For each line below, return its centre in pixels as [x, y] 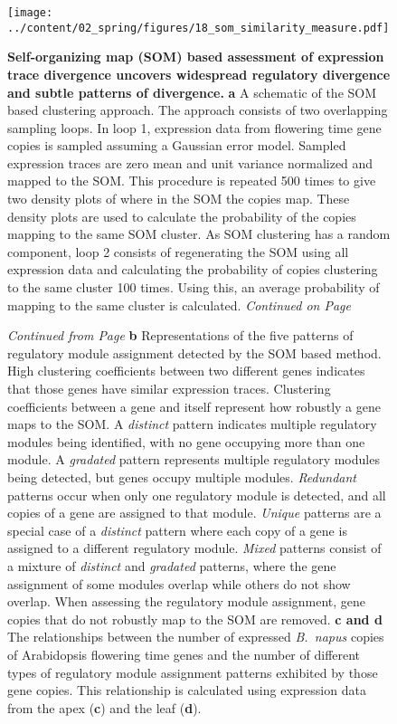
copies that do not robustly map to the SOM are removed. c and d [195, 619]
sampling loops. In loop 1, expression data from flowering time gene [194, 127]
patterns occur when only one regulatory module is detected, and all [197, 495]
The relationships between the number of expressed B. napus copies [196, 637]
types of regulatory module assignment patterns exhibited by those [193, 672]
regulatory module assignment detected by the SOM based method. [194, 352]
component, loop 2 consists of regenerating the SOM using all [178, 251]
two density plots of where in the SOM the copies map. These [179, 199]
